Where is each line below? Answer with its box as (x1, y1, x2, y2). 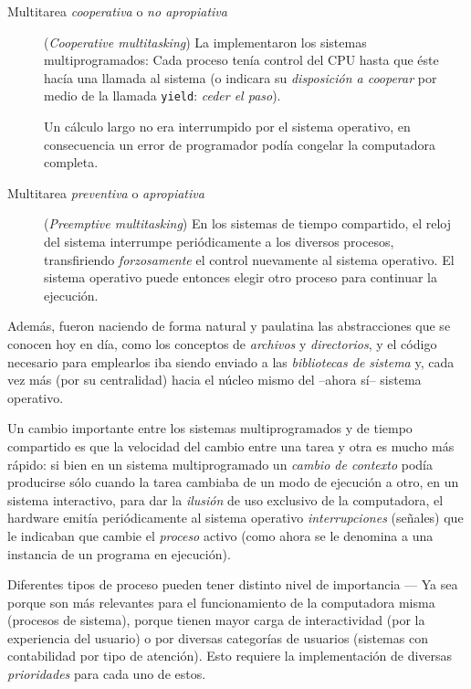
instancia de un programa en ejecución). (7, 544, 231, 563)
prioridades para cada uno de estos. (7, 664, 206, 684)
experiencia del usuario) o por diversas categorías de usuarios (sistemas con (7, 628, 428, 647)
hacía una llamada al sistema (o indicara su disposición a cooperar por (44, 68, 437, 87)
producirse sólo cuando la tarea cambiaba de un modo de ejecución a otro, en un (7, 472, 459, 492)
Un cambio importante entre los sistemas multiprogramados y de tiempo (7, 419, 413, 438)
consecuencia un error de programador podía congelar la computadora (44, 134, 435, 154)
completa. (44, 153, 99, 172)
